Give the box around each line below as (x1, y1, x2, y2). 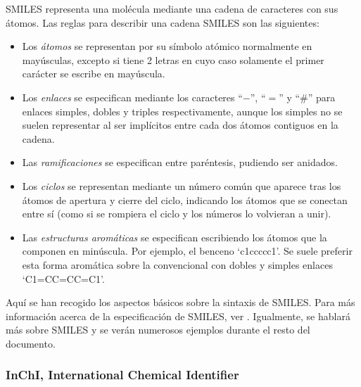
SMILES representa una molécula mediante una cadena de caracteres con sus (6, 1, 338, 15)
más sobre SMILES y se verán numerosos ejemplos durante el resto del (6, 322, 310, 337)
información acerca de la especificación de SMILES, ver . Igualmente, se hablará (6, 308, 350, 323)
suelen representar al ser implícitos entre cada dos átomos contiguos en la (22, 118, 338, 132)
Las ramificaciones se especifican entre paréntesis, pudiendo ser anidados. (22, 155, 338, 170)
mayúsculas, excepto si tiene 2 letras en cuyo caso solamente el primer (22, 52, 324, 67)
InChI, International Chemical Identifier (6, 366, 239, 383)
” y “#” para (279, 89, 336, 104)
